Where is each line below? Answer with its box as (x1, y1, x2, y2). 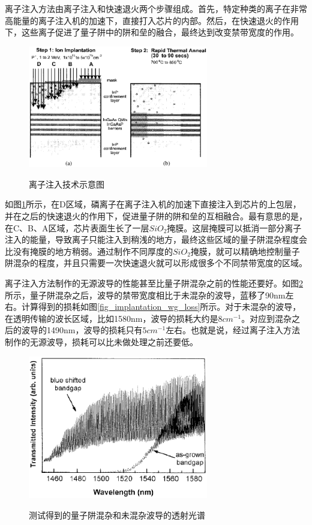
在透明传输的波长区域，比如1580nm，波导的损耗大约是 (5, 312, 218, 324)
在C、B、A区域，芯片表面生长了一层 (5, 221, 149, 234)
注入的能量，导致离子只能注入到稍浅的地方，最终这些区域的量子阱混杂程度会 (5, 233, 307, 246)
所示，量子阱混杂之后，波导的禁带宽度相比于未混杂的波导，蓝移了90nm (5, 288, 286, 301)
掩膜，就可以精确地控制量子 (190, 245, 300, 257)
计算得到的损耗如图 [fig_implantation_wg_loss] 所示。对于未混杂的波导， (21, 300, 301, 313)
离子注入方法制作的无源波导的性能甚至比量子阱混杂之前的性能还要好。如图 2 (5, 276, 303, 289)
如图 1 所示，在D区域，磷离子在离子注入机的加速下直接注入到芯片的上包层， (5, 198, 301, 210)
